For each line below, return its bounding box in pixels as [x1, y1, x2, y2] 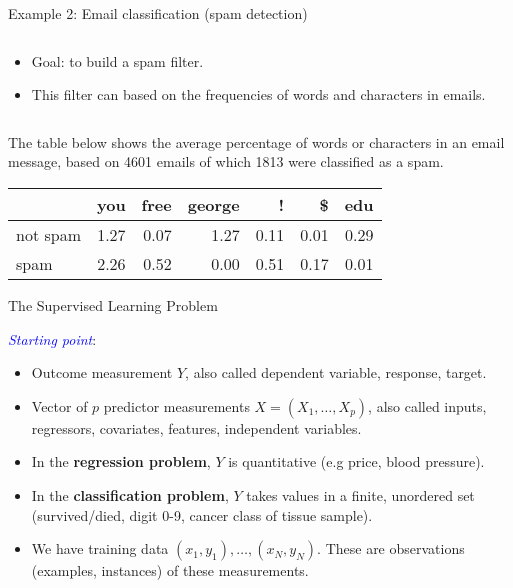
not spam [16, 222, 81, 246]
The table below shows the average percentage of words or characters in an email [8, 131, 505, 152]
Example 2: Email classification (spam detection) [8, 3, 308, 23]
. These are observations [317, 538, 465, 559]
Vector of [31, 395, 88, 416]
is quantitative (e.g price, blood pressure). [228, 451, 485, 472]
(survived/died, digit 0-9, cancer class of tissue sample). [31, 504, 373, 525]
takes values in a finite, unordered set [246, 484, 475, 505]
